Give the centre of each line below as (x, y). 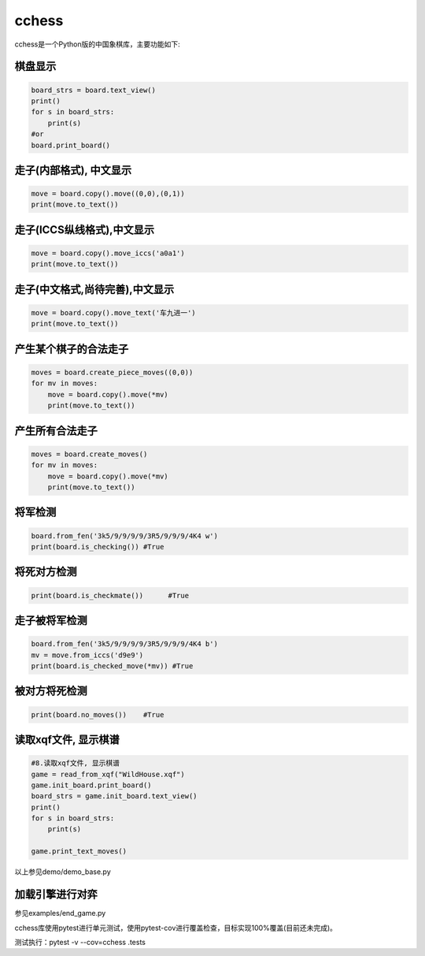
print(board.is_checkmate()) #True (110, 595)
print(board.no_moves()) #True (98, 714)
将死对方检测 (46, 572)
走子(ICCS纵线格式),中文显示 (85, 230)
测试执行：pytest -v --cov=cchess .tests (80, 942)
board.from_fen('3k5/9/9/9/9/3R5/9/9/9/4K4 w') (124, 536)
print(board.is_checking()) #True (98, 547)
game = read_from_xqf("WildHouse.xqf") (108, 774)
